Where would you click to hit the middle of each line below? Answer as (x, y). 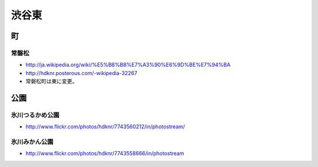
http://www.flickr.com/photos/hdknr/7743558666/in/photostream (105, 154)
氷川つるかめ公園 (35, 115)
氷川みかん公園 (32, 142)
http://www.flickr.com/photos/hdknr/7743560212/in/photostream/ (105, 127)
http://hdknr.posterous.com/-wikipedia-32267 (82, 73)
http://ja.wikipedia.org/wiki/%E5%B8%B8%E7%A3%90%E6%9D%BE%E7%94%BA (128, 65)
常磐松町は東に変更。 (52, 81)
